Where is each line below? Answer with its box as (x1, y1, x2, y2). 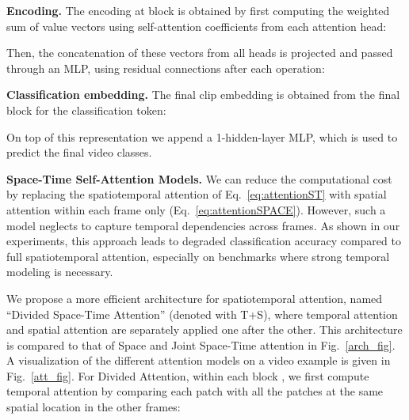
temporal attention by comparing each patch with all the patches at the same (6, 383, 384, 399)
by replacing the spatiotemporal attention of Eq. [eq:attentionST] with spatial (6, 186, 387, 202)
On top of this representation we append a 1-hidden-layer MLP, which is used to (6, 128, 398, 145)
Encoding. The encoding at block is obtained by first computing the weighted (6, 2, 390, 18)
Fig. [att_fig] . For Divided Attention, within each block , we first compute (6, 367, 369, 384)
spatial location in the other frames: (6, 399, 181, 415)
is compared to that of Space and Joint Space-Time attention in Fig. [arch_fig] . (6, 336, 396, 353)
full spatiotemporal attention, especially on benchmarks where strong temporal (6, 248, 390, 264)
